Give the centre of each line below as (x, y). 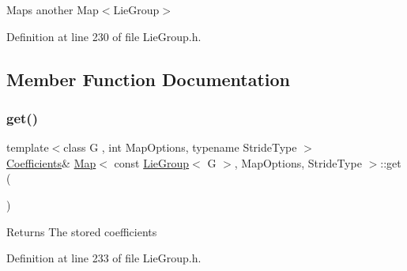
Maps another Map (53, 9)
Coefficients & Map (51, 162)
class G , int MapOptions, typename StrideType (180, 147)
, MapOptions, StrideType (298, 162)
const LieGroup (152, 162)
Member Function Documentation (149, 79)
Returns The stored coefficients (82, 231)
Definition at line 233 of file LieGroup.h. (104, 258)
